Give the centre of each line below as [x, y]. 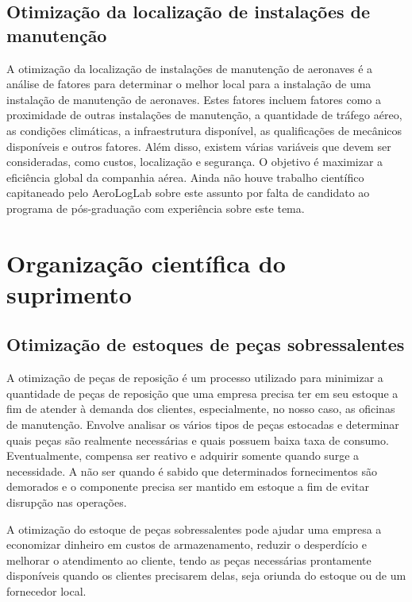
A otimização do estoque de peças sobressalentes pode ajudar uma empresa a [194, 529]
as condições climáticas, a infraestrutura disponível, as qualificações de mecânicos [204, 130]
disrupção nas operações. [67, 502]
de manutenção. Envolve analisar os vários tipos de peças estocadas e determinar [203, 424]
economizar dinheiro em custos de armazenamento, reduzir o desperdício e [187, 544]
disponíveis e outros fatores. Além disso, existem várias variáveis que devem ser [199, 146]
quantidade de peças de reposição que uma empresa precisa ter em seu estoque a [202, 393]
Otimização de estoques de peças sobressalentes [206, 344]
